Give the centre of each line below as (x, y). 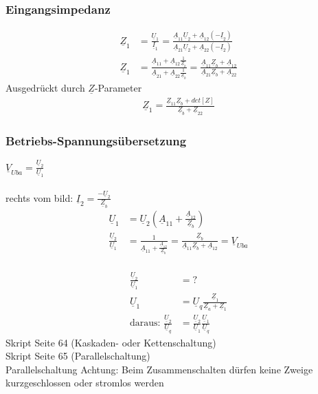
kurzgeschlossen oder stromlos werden (85, 383)
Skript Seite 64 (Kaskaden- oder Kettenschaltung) (111, 342)
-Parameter (118, 87)
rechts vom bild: (39, 197)
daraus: (145, 323)
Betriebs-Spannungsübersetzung (96, 140)
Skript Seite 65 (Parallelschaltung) (78, 356)
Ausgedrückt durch (45, 87)
